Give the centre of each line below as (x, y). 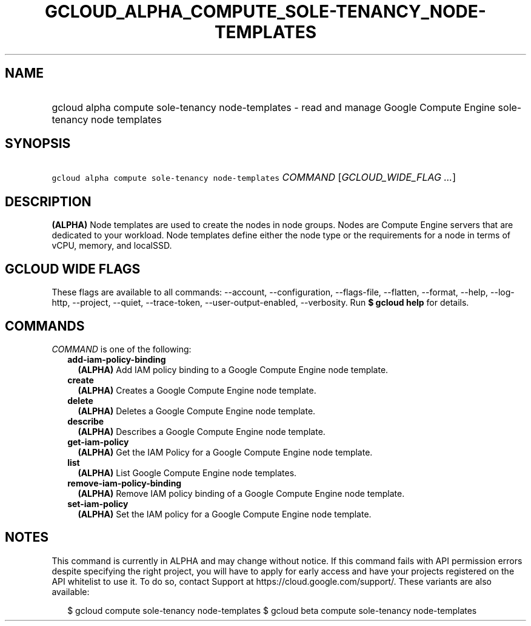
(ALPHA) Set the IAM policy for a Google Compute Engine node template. (225, 514)
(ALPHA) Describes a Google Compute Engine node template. (202, 431)
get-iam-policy (98, 442)
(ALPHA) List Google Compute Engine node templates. (187, 473)
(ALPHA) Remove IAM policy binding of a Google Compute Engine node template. (241, 493)
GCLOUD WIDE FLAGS (73, 269)
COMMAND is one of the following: (122, 349)
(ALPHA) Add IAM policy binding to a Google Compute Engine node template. (233, 369)
